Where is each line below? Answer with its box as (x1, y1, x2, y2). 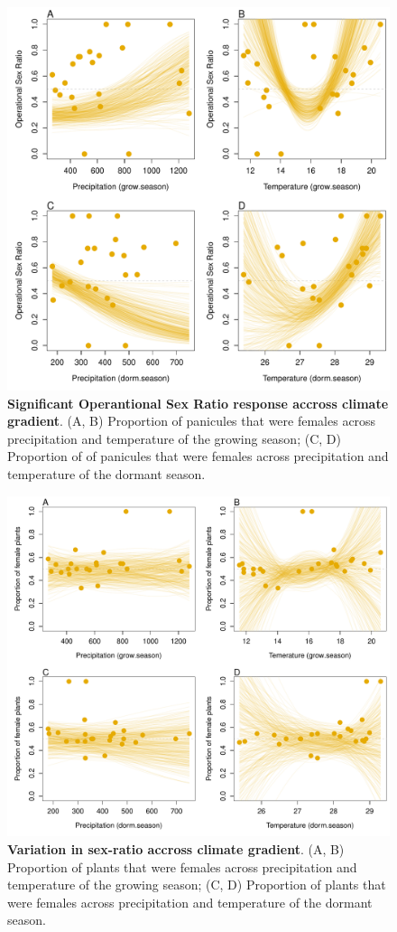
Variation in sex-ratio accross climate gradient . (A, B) (7, 839, 345, 858)
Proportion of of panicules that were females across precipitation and (7, 447, 389, 466)
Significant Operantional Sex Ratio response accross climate (7, 393, 389, 412)
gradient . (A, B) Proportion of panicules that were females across (7, 411, 376, 430)
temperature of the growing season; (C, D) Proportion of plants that (7, 875, 386, 894)
